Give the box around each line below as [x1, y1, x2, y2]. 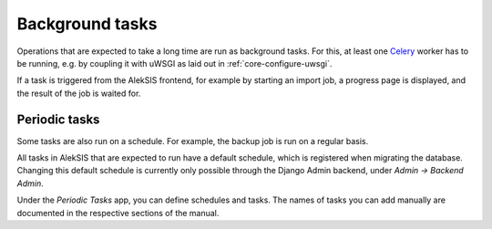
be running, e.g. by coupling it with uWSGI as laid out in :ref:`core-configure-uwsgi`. [16, 57, 333, 68]
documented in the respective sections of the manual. [16, 207, 220, 218]
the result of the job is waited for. [16, 88, 141, 99]
